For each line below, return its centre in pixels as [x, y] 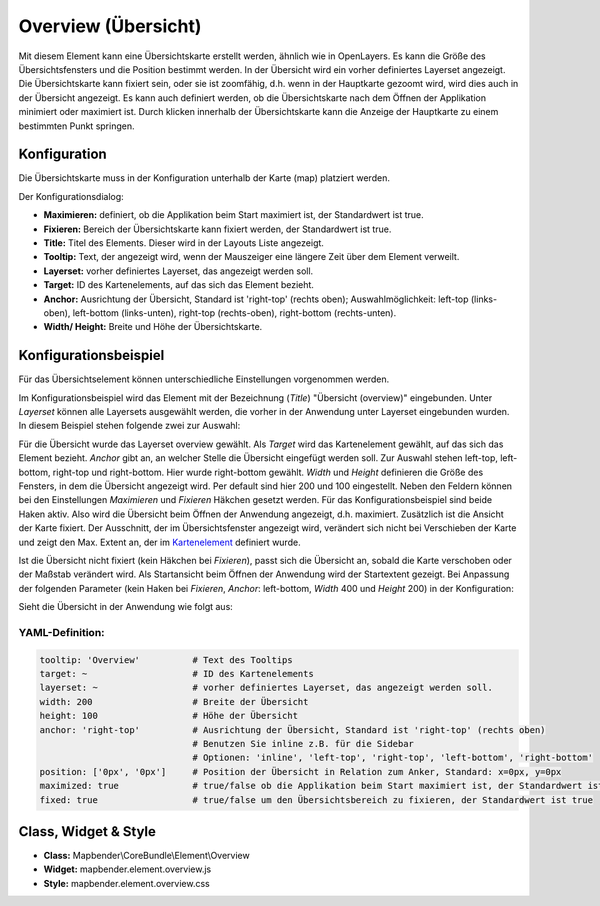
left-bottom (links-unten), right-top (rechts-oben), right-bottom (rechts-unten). [234, 312]
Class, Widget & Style [87, 831]
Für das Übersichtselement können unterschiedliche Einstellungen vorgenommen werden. [204, 379]
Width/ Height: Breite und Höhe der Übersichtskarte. [153, 327]
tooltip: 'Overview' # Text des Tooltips [166, 659]
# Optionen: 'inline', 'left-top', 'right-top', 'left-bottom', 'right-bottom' [393, 758]
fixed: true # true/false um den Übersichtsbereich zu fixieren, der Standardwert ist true [316, 799]
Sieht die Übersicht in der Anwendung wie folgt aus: [126, 607]
